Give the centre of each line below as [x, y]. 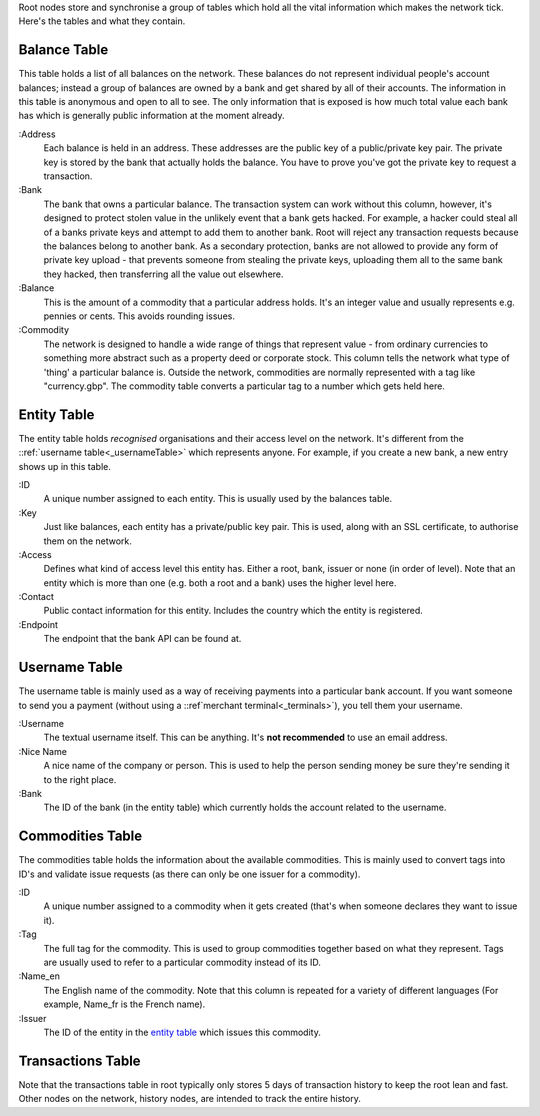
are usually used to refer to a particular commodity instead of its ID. [182, 962]
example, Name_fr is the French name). [124, 1004]
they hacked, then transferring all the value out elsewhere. [163, 274]
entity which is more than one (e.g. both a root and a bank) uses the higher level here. [220, 582]
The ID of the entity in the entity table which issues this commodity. [182, 1032]
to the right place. [80, 779]
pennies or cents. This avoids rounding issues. [139, 316]
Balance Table [63, 50]
